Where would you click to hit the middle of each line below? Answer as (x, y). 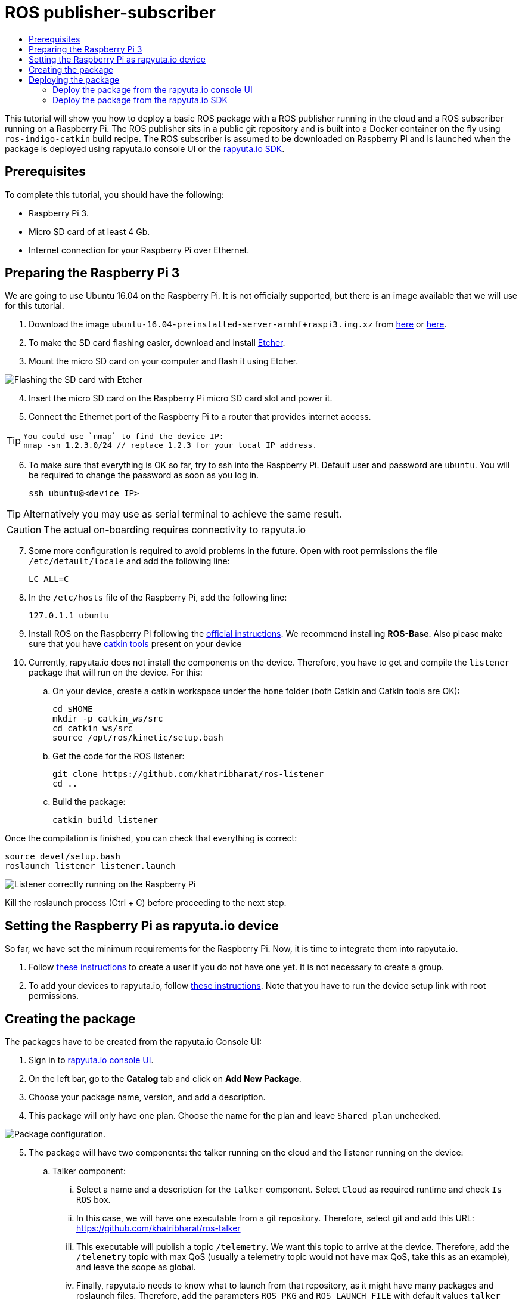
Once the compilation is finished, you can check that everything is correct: (151, 838)
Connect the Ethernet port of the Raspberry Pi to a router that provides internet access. (200, 417)
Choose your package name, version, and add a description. (147, 1097)
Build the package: (89, 802)
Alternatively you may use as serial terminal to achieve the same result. (183, 514)
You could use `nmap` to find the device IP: (124, 437)
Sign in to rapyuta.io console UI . (91, 1060)
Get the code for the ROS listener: (119, 756)
